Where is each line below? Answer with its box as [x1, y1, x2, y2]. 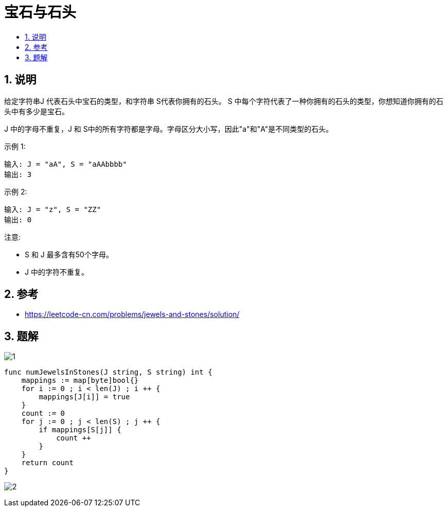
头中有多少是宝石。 [4, 107, 69, 116]
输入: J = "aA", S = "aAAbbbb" [4, 160, 127, 168]
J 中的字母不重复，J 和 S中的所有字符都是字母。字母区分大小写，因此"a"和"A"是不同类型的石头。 [4, 124, 333, 133]
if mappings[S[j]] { [39, 426, 121, 434]
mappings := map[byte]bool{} [21, 376, 139, 385]
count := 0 [21, 409, 65, 418]
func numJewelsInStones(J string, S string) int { [4, 368, 212, 377]
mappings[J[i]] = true [39, 393, 130, 401]
